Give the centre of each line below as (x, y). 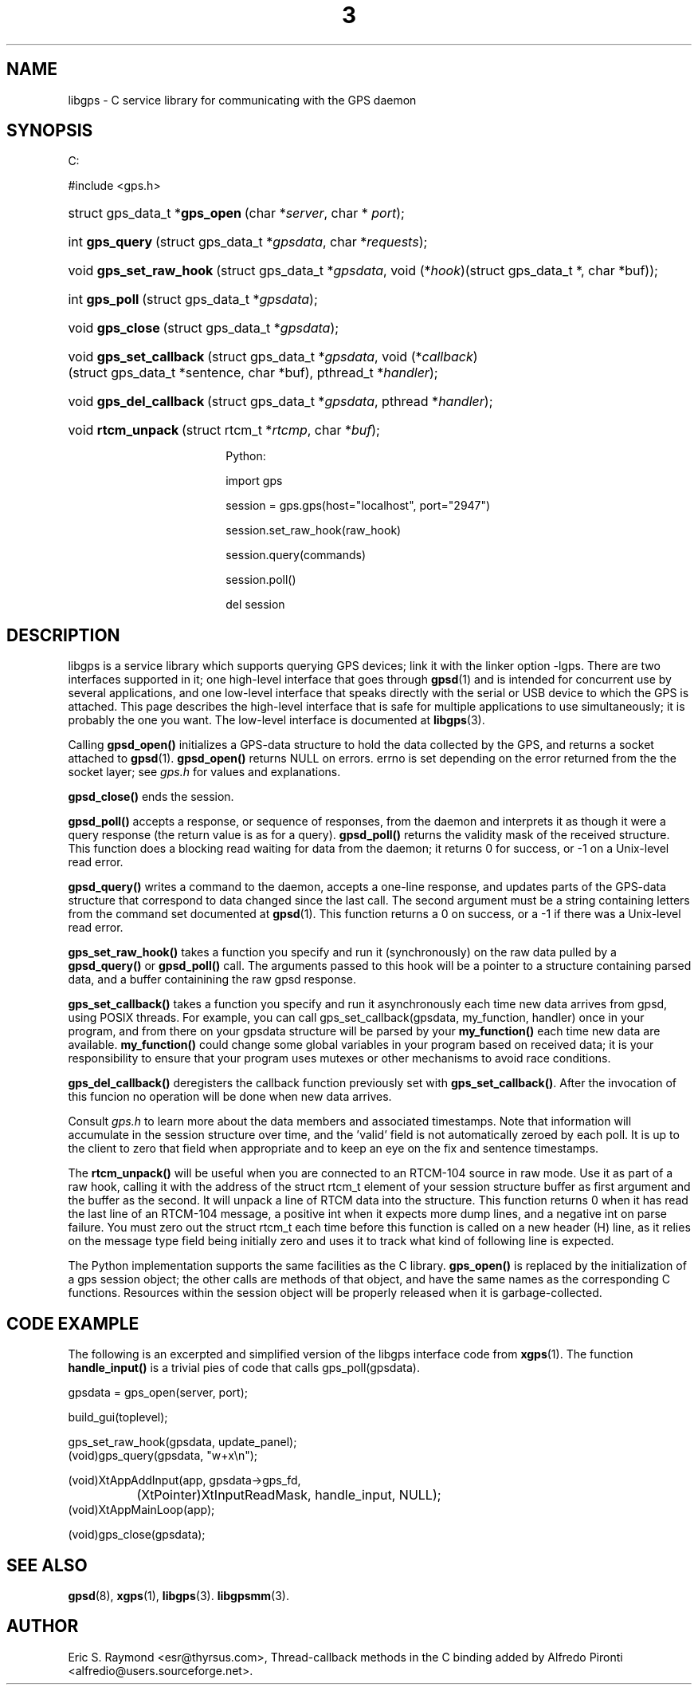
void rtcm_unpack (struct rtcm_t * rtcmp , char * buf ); (224, 430)
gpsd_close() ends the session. (151, 797)
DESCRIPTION (63, 635)
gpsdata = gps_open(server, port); (158, 1393)
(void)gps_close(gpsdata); (137, 1535)
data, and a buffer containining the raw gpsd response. (212, 980)
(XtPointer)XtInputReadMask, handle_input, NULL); (289, 1495)
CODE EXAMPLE (73, 1323)
